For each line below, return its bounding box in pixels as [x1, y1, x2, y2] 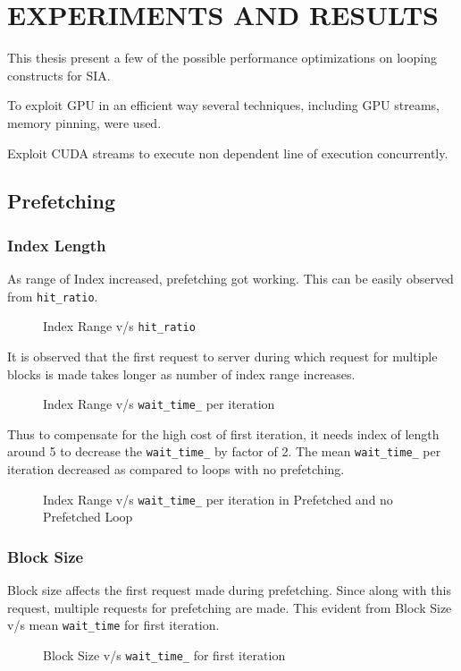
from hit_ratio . [7, 286, 98, 305]
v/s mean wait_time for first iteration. [7, 616, 220, 634]
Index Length [7, 234, 106, 256]
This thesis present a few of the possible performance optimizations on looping [7, 48, 437, 67]
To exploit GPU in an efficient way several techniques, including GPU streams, [7, 96, 440, 115]
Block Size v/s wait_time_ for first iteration [43, 646, 286, 664]
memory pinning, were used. [7, 113, 162, 132]
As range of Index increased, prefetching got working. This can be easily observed [7, 269, 454, 288]
